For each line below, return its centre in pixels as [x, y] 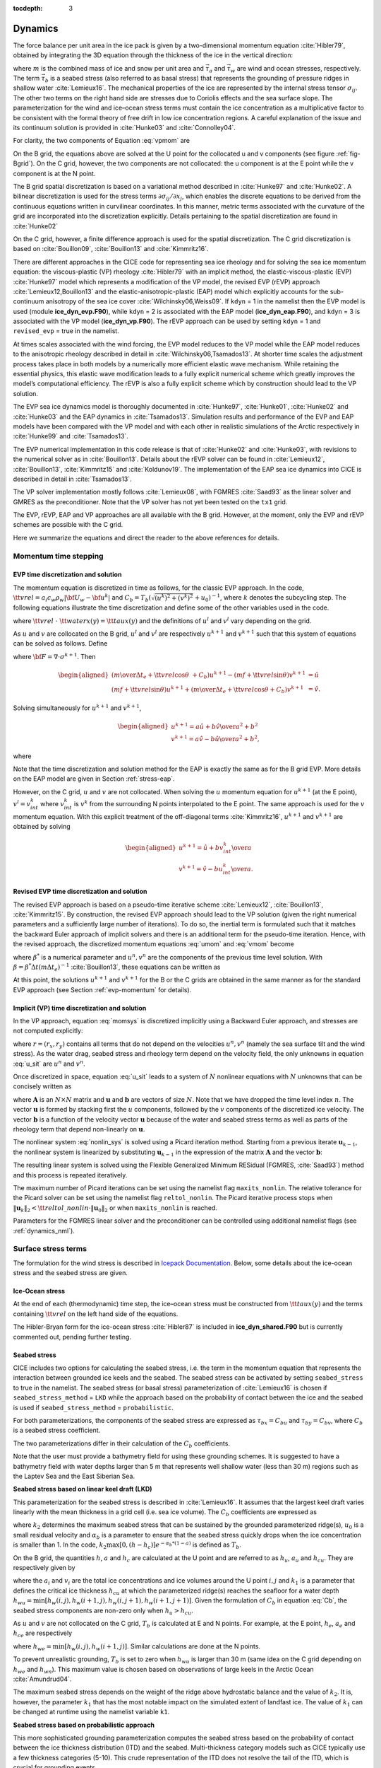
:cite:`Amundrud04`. [42, 1679]
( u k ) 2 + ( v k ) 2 [174, 597]
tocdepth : [28, 8]
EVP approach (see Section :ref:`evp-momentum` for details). [102, 989]
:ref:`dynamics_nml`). [44, 1231]
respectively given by [44, 1568]
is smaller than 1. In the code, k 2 [60, 1546]
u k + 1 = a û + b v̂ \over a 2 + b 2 [214, 726]
